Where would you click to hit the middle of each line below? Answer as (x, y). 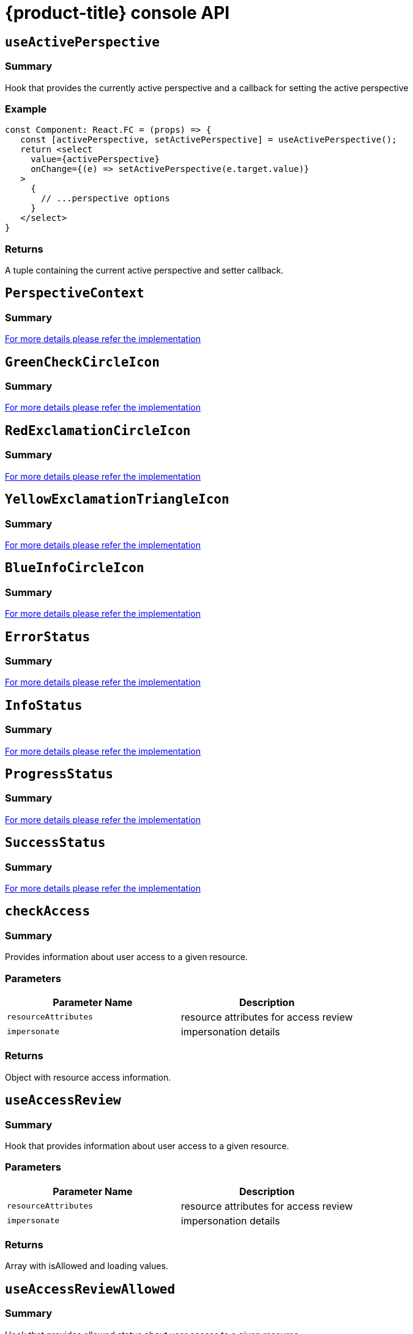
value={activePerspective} (95, 159)
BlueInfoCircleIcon (75, 568)
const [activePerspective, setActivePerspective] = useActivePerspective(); (209, 140)
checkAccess (48, 911)
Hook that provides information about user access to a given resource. (147, 1146)
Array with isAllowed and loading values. (87, 1266)
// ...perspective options (106, 199)
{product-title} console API (117, 13)
